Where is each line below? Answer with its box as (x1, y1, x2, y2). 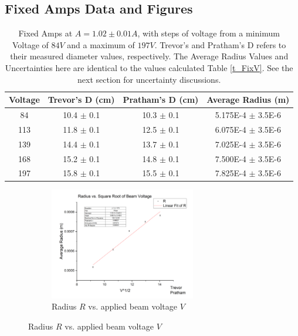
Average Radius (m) (206, 93, 290, 106)
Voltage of (12, 38, 49, 51)
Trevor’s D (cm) (48, 93, 115, 106)
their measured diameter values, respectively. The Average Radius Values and (10, 50, 289, 62)
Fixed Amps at (18, 27, 73, 39)
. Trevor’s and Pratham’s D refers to (154, 38, 286, 51)
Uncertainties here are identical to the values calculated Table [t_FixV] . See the (5, 61, 293, 73)
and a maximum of (67, 38, 135, 51)
